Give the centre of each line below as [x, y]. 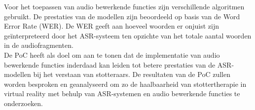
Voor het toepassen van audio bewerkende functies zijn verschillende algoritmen [124, 6]
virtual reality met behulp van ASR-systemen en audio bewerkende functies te [122, 93]
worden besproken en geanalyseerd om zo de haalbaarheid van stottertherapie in [125, 84]
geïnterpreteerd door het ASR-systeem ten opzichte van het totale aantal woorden [128, 35]
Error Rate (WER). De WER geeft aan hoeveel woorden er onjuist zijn [112, 26]
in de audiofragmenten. [39, 45]
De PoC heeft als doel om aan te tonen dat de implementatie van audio [112, 55]
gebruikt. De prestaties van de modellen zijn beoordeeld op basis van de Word [122, 16]
